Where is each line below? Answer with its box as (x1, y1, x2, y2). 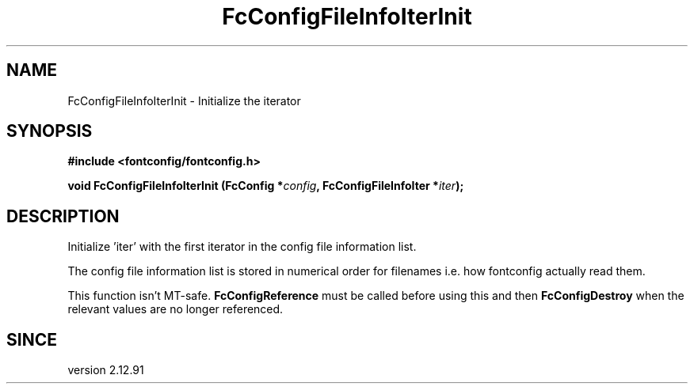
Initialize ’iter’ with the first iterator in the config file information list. (67, 240, 417, 254)
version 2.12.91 (67, 363, 144, 377)
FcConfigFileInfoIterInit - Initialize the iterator (67, 93, 301, 108)
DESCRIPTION (6, 206, 120, 226)
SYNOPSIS (6, 121, 93, 142)
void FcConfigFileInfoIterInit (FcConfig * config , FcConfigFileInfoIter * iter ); (67, 179, 464, 193)
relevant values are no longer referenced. (67, 302, 284, 316)
